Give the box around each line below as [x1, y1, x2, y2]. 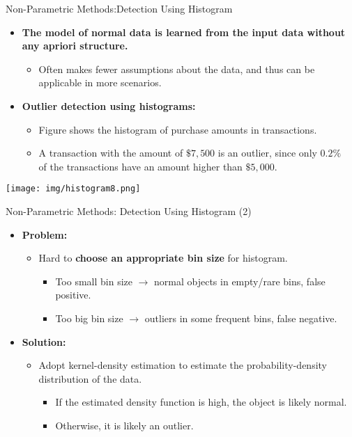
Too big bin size [55, 310, 123, 325]
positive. [55, 287, 91, 302]
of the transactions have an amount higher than [38, 159, 243, 173]
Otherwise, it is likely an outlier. [55, 418, 194, 432]
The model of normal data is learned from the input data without [22, 24, 346, 39]
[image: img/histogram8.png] [6, 184, 141, 194]
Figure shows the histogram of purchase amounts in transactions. [38, 122, 317, 136]
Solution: [22, 334, 66, 349]
